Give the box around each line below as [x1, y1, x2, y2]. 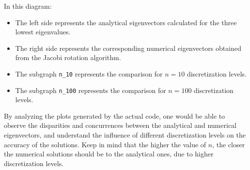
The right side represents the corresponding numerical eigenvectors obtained [15, 43, 241, 53]
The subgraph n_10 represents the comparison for [15, 68, 163, 78]
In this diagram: [4, 1, 52, 11]
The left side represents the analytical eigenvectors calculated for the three [15, 17, 237, 27]
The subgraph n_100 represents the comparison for [15, 85, 166, 95]
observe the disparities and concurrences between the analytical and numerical [4, 120, 236, 130]
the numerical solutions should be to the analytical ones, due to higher [4, 149, 214, 159]
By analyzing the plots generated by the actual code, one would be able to [4, 110, 225, 121]
